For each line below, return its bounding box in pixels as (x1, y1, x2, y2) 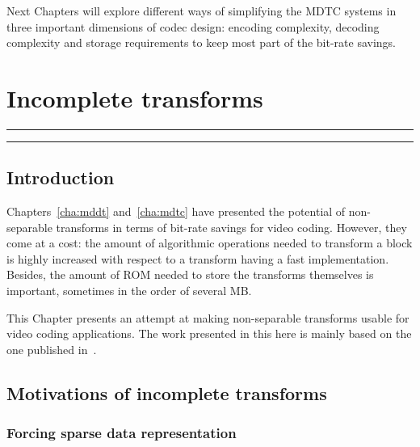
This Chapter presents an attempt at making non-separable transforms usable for (6, 309, 409, 326)
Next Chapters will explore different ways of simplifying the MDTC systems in (6, 2, 397, 19)
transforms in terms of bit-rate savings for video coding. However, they (56, 218, 407, 235)
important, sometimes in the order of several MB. (6, 282, 252, 299)
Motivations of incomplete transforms (6, 380, 327, 405)
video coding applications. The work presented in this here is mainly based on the (6, 325, 412, 342)
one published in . (6, 340, 97, 357)
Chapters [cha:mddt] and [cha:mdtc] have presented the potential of (6, 203, 346, 220)
